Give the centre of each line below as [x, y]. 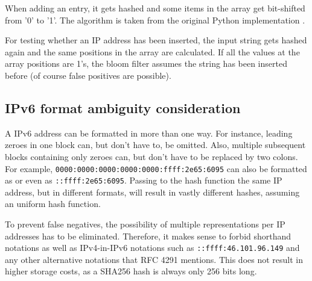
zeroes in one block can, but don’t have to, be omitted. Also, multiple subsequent [155, 145]
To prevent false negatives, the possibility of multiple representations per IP [145, 224]
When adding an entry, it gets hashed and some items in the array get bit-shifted [155, 8]
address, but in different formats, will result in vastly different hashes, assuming [152, 192]
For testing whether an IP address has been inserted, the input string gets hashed [156, 40]
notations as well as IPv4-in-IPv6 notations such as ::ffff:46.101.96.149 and [152, 248]
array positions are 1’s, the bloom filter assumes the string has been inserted [146, 63]
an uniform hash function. [53, 204]
